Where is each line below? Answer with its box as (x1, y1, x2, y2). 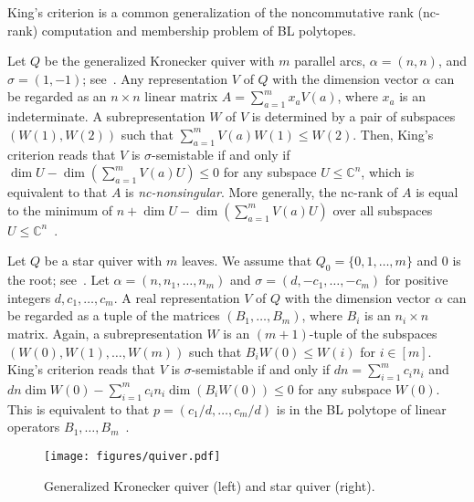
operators (7, 417, 60, 436)
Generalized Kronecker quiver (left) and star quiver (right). (44, 476, 375, 495)
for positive (384, 270, 448, 289)
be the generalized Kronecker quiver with (44, 51, 275, 70)
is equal (416, 183, 458, 202)
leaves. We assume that (181, 251, 312, 270)
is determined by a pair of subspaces (251, 107, 456, 126)
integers (7, 288, 51, 307)
